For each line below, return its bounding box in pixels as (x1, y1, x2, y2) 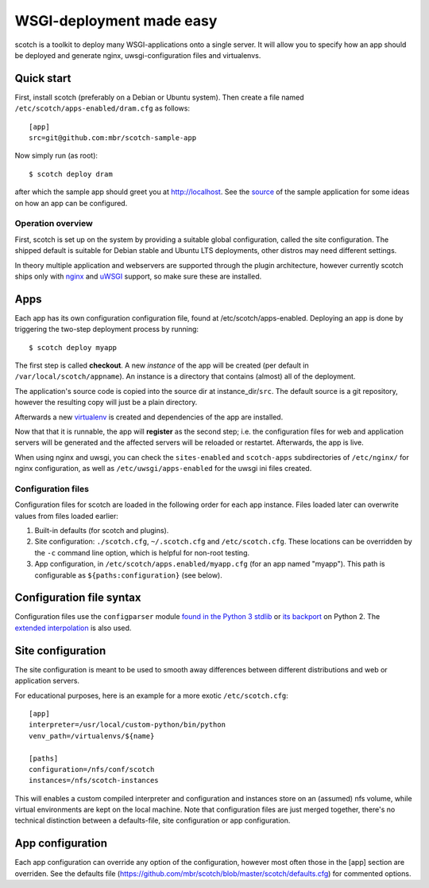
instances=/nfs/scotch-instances (29, 776, 159, 785)
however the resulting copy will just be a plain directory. (14, 398, 198, 407)
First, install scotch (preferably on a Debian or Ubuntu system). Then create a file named (14, 92, 305, 102)
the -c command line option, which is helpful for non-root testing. (34, 547, 250, 557)
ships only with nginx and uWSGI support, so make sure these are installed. (14, 271, 262, 281)
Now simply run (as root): (14, 151, 99, 161)
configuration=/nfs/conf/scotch (29, 765, 155, 773)
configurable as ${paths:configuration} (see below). (34, 570, 222, 580)
